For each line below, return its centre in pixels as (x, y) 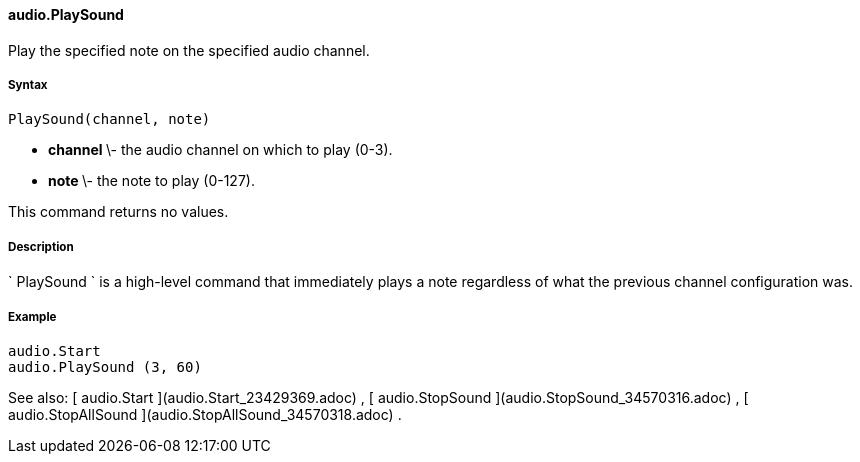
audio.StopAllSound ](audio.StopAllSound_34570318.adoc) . (205, 414)
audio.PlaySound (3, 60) (105, 366)
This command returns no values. (118, 212)
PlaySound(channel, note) (109, 119)
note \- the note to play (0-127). (151, 181)
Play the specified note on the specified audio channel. (189, 50)
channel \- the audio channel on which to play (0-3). (220, 150)
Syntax (28, 85)
